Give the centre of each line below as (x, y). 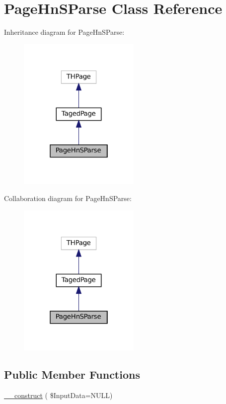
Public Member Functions (72, 374)
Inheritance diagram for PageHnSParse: (64, 32)
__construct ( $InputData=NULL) (58, 395)
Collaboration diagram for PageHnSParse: (68, 198)
